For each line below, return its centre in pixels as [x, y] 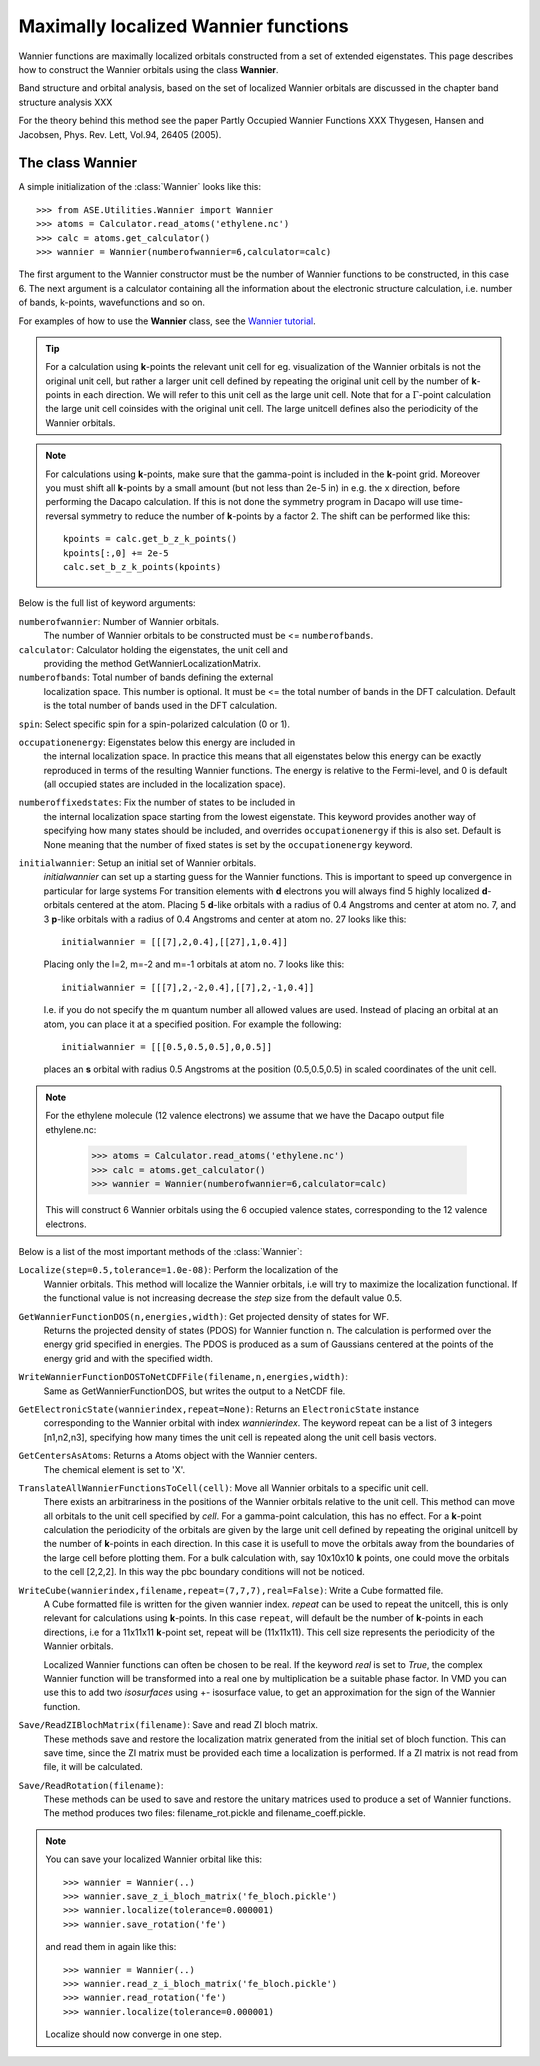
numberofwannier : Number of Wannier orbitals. [119, 621]
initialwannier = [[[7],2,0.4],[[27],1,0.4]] [175, 941]
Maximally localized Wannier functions [183, 26]
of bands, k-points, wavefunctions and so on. [111, 302]
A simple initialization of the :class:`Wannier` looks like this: [140, 187]
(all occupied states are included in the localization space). [164, 784]
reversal [62, 516]
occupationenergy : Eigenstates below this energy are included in [156, 742]
